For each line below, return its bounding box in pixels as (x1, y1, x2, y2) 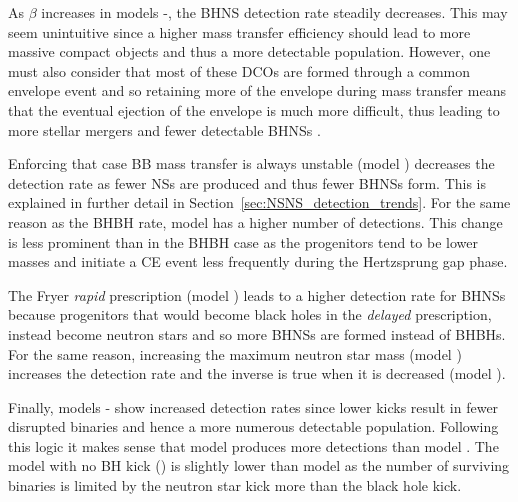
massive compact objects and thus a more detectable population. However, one (8, 41, 491, 62)
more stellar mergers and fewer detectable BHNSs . (8, 119, 321, 140)
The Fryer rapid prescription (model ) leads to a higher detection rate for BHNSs (8, 284, 506, 305)
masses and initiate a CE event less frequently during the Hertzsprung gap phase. (8, 251, 508, 272)
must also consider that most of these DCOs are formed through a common (8, 60, 470, 81)
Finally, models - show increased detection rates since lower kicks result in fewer (8, 396, 499, 417)
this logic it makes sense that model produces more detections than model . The (8, 435, 499, 456)
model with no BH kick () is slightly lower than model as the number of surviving (8, 455, 510, 476)
